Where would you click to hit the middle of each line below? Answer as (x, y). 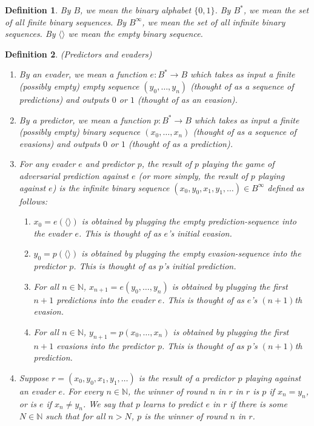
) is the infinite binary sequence (111, 187)
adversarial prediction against (74, 175)
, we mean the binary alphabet (136, 10)
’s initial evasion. (200, 233)
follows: (33, 201)
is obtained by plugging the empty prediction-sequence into (189, 221)
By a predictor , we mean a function (85, 120)
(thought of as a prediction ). (181, 143)
